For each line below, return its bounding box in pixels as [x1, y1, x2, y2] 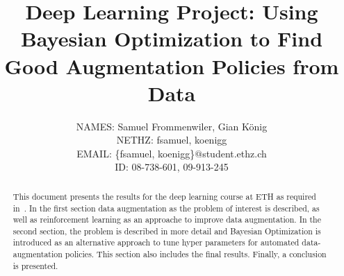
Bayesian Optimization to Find [20, 24, 323, 53]
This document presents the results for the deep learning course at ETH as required [13, 190, 316, 202]
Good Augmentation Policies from [4, 51, 339, 80]
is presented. [13, 259, 58, 271]
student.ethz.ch [202, 146, 267, 160]
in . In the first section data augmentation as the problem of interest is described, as [13, 202, 320, 214]
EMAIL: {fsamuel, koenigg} [76, 146, 195, 160]
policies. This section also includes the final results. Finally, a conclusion [65, 248, 327, 260]
